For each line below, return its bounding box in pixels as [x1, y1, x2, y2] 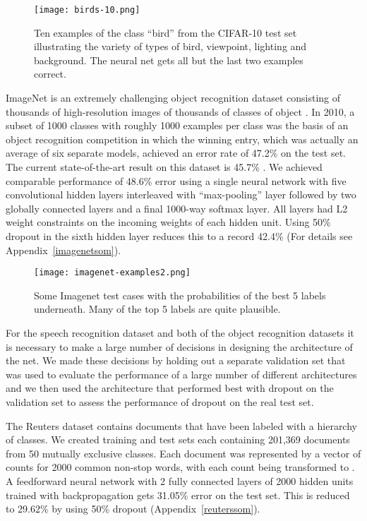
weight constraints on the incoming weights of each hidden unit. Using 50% [6, 215, 331, 229]
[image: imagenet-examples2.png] [34, 268, 191, 278]
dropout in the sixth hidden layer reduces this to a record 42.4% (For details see [6, 228, 353, 243]
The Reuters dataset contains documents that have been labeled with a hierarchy [6, 418, 357, 433]
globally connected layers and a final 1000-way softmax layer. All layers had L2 [6, 200, 348, 215]
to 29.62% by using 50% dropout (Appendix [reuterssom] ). [6, 501, 260, 516]
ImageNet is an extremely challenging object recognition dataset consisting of [6, 90, 341, 105]
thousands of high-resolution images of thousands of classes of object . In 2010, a [6, 104, 355, 119]
